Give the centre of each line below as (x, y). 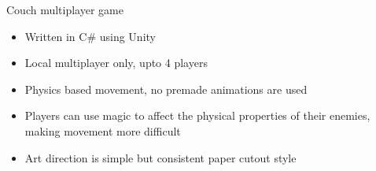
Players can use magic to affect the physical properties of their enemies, (197, 115)
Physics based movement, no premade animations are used (166, 89)
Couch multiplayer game (65, 9)
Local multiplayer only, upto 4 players (116, 63)
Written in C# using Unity (90, 36)
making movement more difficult (103, 130)
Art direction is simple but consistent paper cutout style (160, 157)
